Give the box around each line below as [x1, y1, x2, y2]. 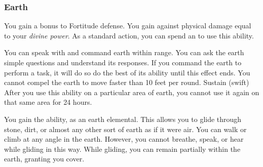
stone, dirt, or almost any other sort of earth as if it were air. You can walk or [4, 123, 247, 134]
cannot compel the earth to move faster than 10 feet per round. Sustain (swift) [4, 77, 249, 88]
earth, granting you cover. [4, 153, 85, 164]
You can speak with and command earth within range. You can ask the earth [4, 47, 244, 58]
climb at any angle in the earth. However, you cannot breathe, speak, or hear [4, 134, 244, 144]
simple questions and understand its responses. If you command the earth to [4, 57, 242, 67]
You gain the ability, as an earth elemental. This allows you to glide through [4, 113, 242, 124]
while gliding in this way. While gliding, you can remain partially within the [4, 143, 241, 154]
